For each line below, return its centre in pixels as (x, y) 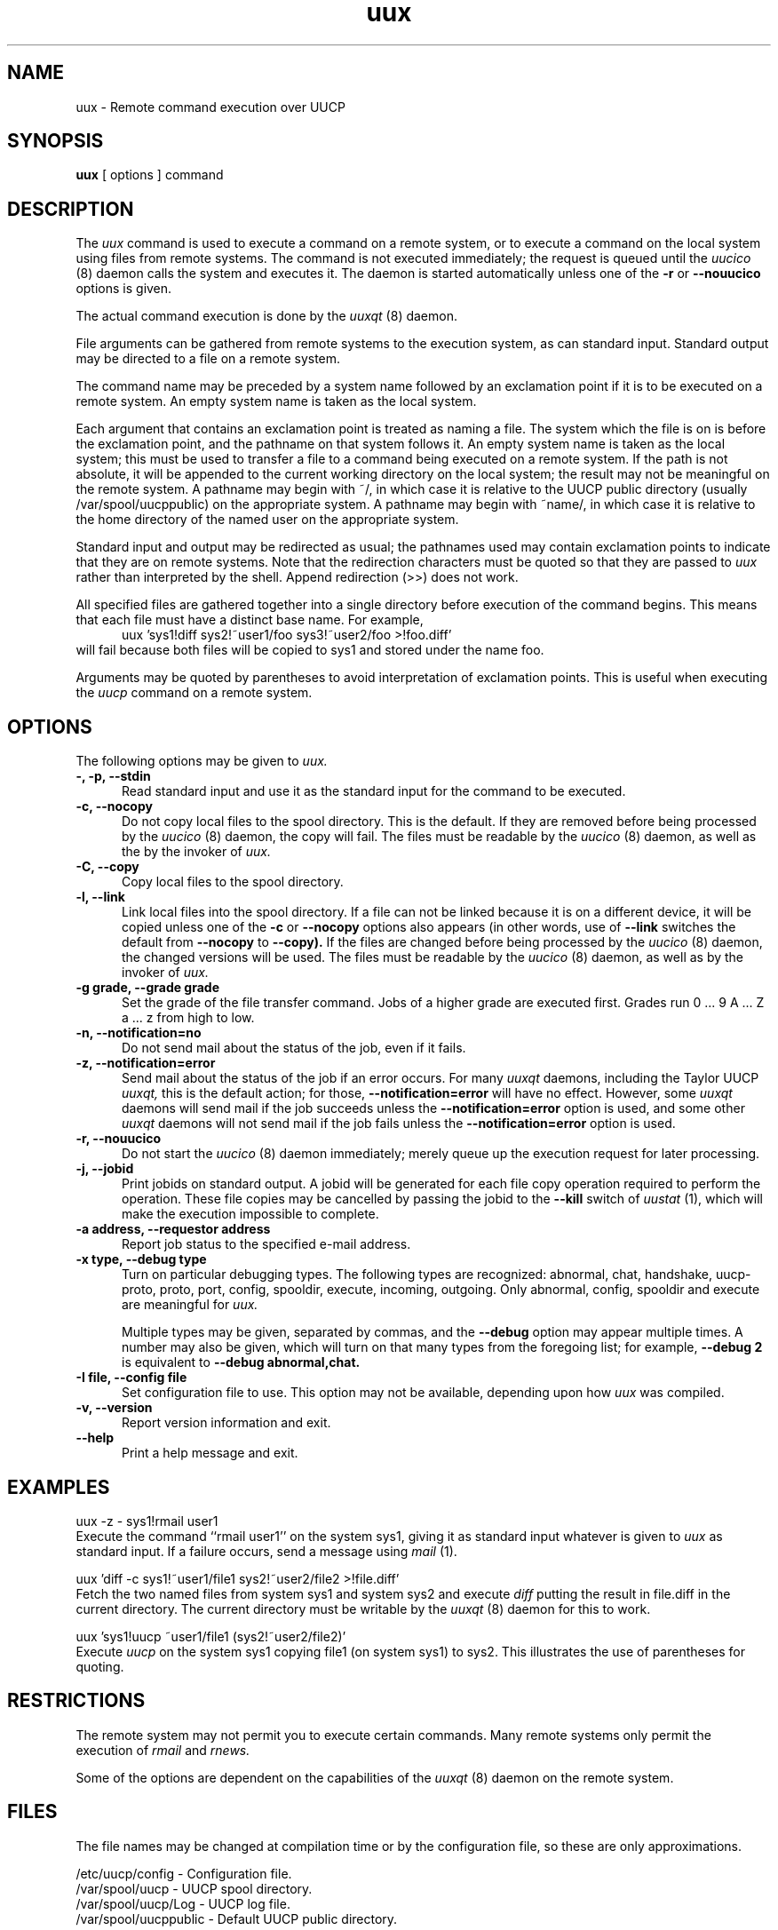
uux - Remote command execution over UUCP (210, 107)
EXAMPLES (59, 1487)
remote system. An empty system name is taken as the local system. (276, 401)
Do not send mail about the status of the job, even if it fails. (294, 1048)
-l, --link (100, 897)
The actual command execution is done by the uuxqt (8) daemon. (266, 316)
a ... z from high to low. (188, 1018)
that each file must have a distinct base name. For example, (250, 620)
